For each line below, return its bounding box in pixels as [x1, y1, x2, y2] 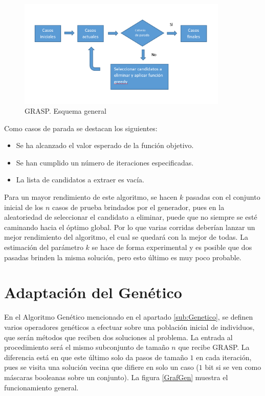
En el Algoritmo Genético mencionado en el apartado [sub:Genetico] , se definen [4, 311, 253, 322]
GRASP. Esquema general [25, 106, 106, 116]
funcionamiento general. [4, 382, 79, 392]
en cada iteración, [196, 351, 252, 362]
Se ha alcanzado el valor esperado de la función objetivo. [16, 140, 194, 151]
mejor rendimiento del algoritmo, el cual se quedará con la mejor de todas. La [4, 232, 248, 242]
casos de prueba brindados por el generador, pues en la [52, 201, 225, 212]
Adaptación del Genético [4, 282, 182, 303]
